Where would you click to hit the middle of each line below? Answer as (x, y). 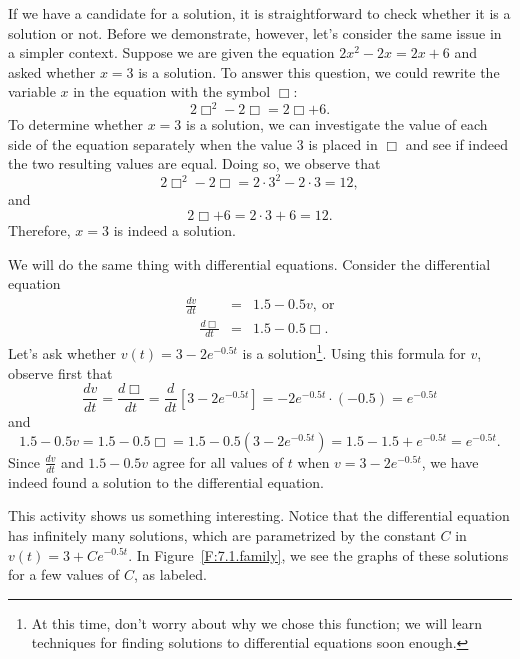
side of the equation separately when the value (150, 143)
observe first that (60, 372)
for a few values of (64, 574)
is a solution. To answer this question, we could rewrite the (319, 71)
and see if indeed (457, 143)
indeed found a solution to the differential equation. (166, 481)
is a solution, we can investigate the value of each (337, 124)
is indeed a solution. (174, 229)
